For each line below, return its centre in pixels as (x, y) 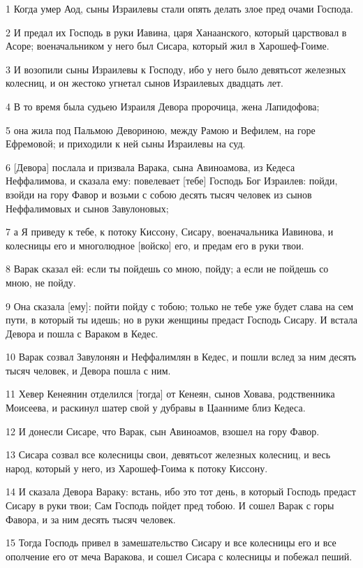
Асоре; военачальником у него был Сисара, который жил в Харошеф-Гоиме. (168, 46)
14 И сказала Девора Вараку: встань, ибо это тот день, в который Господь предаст (181, 491)
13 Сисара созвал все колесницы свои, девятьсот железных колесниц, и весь (168, 454)
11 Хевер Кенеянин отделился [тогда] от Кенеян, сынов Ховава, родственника (170, 394)
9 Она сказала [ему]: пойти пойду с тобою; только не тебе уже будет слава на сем (180, 306)
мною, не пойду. (41, 282)
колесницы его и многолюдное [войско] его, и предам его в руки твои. (155, 245)
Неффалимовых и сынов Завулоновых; (87, 208)
